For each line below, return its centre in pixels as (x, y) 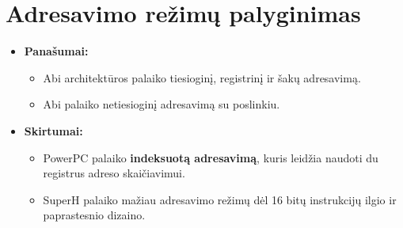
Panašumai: (56, 51)
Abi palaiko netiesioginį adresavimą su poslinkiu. (162, 104)
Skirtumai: (53, 130)
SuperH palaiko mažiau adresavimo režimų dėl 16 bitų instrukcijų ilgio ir (220, 199)
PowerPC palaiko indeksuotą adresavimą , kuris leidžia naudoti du (211, 157)
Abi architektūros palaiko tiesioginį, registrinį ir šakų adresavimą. (202, 77)
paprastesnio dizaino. (94, 215)
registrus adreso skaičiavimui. (114, 173)
